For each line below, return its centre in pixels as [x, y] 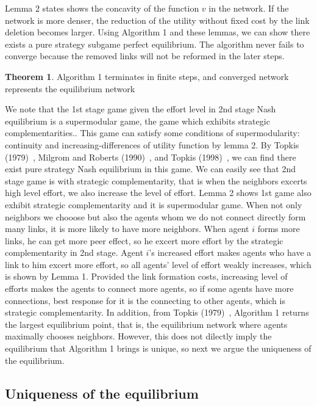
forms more [279, 229]
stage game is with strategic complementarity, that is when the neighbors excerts [156, 180]
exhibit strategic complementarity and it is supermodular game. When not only [154, 204]
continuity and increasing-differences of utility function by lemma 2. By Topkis [152, 144]
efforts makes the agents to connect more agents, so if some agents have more [149, 288]
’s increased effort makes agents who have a [230, 252]
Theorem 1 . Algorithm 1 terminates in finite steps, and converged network [147, 76]
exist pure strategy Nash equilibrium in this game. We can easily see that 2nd [150, 169]
